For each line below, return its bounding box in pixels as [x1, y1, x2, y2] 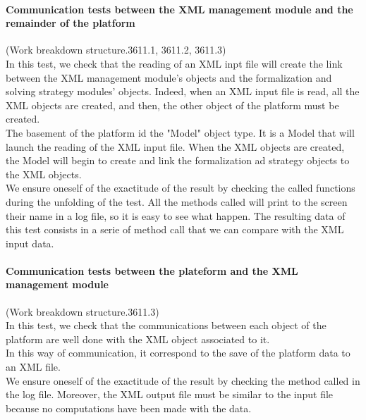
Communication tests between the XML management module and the [6, 1, 353, 16]
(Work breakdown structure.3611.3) [6, 304, 159, 319]
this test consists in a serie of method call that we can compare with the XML [6, 222, 344, 237]
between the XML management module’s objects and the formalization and [6, 70, 332, 85]
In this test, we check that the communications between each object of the [6, 318, 327, 333]
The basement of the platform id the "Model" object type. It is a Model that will [6, 125, 355, 140]
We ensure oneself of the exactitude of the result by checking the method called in [6, 373, 360, 388]
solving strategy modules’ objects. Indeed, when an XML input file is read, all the [6, 84, 360, 99]
